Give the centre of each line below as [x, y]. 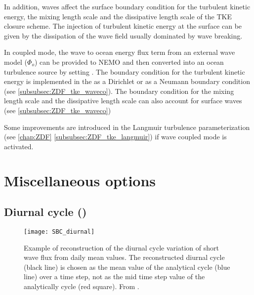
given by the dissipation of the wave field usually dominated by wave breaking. [123, 35]
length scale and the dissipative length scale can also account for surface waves [123, 101]
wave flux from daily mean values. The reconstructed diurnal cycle [124, 257]
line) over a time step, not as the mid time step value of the [114, 276]
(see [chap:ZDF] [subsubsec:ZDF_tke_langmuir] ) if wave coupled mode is [115, 137]
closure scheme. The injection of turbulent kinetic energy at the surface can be [123, 26]
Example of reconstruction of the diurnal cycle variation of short [121, 247]
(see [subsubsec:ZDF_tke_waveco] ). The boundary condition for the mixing [119, 91]
